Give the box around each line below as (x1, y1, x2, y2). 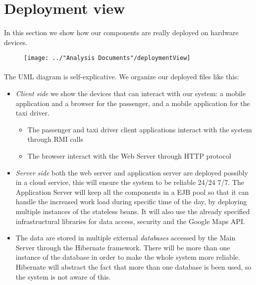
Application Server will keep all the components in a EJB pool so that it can (15, 186, 249, 197)
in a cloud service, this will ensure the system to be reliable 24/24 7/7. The (15, 177, 245, 187)
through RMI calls (27, 134, 83, 144)
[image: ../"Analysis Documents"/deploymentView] (24, 55, 191, 62)
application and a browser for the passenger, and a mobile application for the (15, 98, 250, 108)
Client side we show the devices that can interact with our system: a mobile (15, 88, 246, 98)
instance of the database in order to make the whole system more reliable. (15, 252, 240, 262)
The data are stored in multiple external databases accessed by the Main (15, 232, 236, 243)
